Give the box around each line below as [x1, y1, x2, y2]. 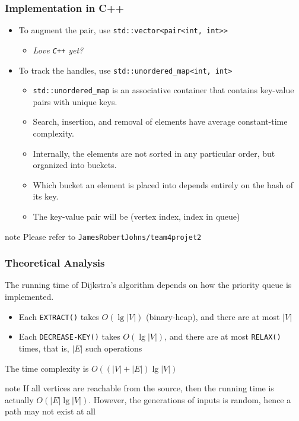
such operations [85, 341, 142, 354]
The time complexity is [5, 362, 89, 374]
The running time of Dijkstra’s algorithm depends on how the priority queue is [5, 278, 292, 291]
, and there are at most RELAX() [164, 330, 281, 343]
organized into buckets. [33, 159, 117, 171]
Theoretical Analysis [5, 255, 105, 270]
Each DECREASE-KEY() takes [18, 330, 120, 343]
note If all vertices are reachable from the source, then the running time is [5, 382, 274, 394]
